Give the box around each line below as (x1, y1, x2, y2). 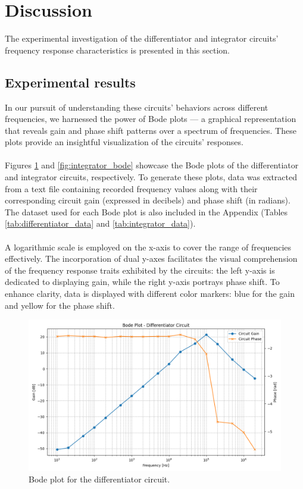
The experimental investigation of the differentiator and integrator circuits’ (5, 32, 279, 45)
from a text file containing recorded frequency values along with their (5, 182, 258, 195)
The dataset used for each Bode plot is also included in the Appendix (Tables (5, 205, 288, 218)
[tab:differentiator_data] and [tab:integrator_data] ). (5, 217, 196, 230)
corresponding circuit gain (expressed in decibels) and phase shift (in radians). (5, 194, 290, 206)
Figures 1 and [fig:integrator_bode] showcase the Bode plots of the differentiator (5, 159, 299, 171)
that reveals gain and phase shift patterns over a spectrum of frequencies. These (5, 124, 296, 136)
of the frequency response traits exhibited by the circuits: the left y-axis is (5, 264, 275, 276)
